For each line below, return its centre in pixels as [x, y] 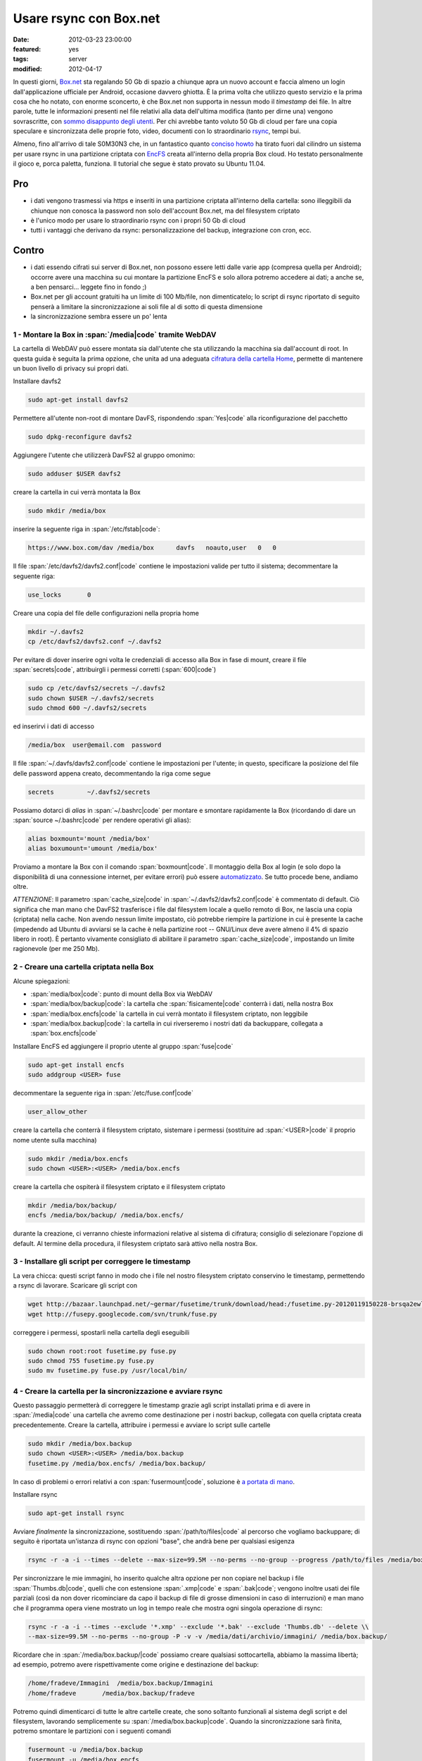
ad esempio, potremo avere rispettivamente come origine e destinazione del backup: [136, 1664]
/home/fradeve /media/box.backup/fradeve [111, 1693]
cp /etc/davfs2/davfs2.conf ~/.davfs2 [95, 642]
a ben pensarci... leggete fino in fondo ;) [89, 287]
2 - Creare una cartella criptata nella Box [83, 967]
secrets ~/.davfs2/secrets [89, 792]
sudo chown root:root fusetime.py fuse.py [102, 1351]
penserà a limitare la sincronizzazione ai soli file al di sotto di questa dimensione [147, 306]
